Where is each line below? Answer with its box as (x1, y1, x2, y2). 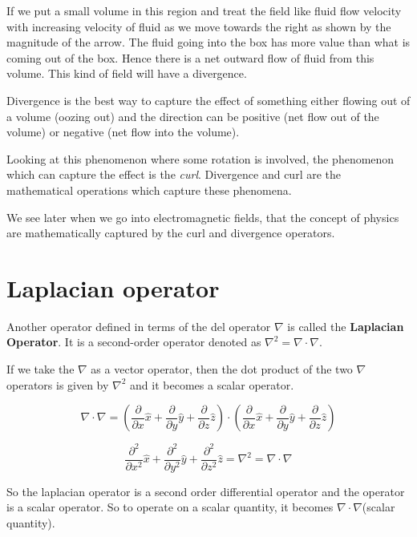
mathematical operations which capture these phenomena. (6, 181, 292, 198)
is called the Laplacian (287, 317, 404, 334)
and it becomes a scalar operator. (130, 376, 294, 393)
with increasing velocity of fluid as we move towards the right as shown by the (6, 18, 391, 34)
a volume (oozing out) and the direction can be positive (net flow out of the (6, 107, 379, 124)
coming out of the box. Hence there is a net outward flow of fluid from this (6, 49, 374, 66)
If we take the (6, 361, 75, 378)
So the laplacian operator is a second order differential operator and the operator (6, 482, 405, 499)
